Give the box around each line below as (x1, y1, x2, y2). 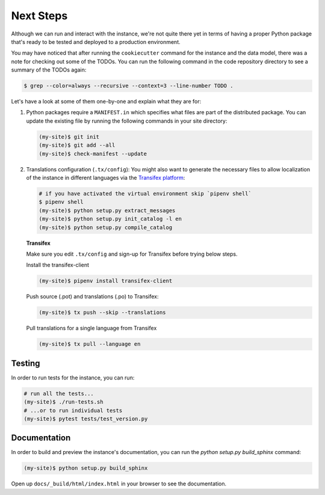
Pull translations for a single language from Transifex (26, 325, 157, 332)
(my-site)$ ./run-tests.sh (23, 399, 104, 405)
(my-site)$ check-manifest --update (39, 150, 147, 157)
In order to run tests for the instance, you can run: (11, 374, 135, 381)
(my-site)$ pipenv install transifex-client (39, 277, 173, 284)
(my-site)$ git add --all (39, 142, 116, 149)
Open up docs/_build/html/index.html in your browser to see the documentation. (11, 480, 227, 487)
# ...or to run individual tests (23, 407, 123, 414)
